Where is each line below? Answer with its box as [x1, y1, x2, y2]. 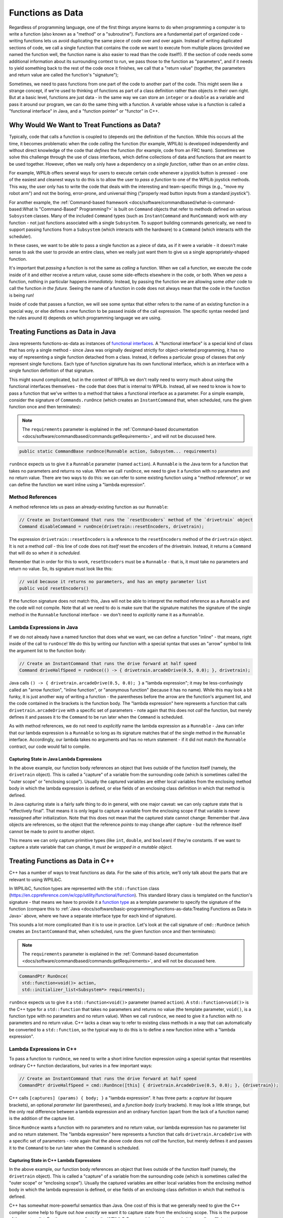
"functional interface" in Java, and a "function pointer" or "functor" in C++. [9, 108, 159, 114]
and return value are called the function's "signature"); [9, 72, 119, 78]
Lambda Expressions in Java [9, 624, 78, 630]
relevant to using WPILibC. [9, 876, 63, 882]
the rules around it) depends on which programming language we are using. [9, 315, 162, 321]
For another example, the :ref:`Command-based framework [9, 199, 128, 205]
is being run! [9, 292, 34, 298]
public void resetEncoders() [19, 586, 89, 591]
